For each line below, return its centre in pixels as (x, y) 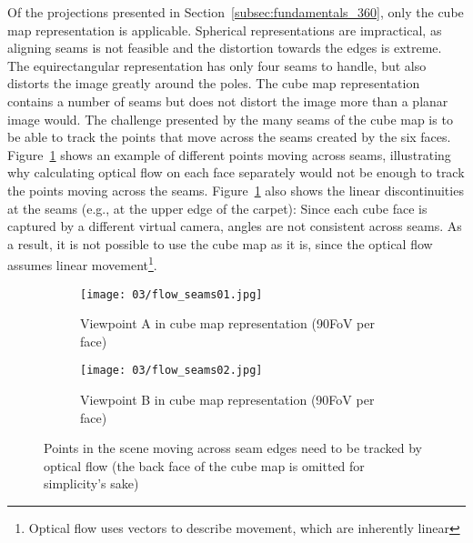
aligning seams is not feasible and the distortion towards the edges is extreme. (225, 48)
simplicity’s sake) (91, 483)
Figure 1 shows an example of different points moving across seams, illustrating (229, 154)
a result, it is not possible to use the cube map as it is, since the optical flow (220, 243)
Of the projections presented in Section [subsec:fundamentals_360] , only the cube (236, 12)
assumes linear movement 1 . (82, 263)
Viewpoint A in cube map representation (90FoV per (227, 323)
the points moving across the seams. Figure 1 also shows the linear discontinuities (236, 190)
